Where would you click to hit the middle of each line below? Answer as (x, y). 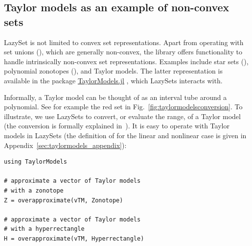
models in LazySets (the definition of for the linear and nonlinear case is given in (125, 135)
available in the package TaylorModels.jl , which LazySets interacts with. (113, 80)
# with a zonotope (34, 190)
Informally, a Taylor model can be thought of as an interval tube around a (115, 97)
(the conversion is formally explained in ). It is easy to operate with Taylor (117, 126)
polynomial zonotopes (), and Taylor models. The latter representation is (113, 71)
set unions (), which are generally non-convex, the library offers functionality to (123, 52)
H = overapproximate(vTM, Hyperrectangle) (74, 238)
